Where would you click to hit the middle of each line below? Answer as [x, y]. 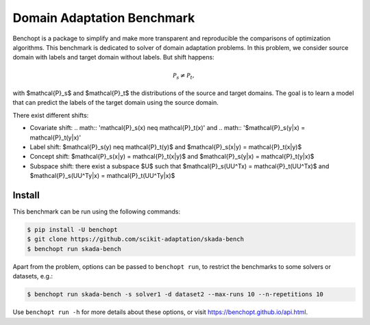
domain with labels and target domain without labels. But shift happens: [114, 57]
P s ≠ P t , [183, 76]
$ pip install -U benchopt [72, 230]
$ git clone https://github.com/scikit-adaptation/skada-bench [136, 239]
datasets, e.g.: [33, 276]
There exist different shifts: [51, 115]
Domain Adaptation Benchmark [104, 18]
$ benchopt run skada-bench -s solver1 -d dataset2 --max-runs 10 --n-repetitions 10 [175, 295]
